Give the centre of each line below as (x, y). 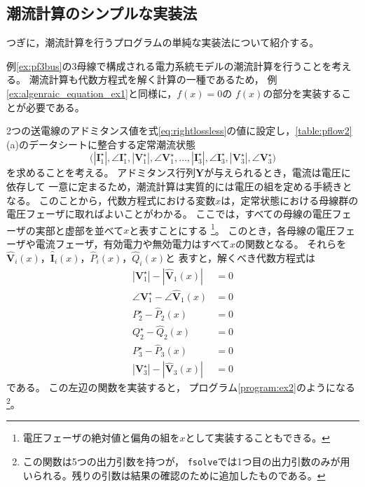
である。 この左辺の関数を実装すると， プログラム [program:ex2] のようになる (181, 387)
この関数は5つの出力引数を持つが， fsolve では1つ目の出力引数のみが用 (186, 461)
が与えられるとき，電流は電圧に (277, 172)
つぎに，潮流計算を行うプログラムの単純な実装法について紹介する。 (163, 42)
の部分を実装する (302, 93)
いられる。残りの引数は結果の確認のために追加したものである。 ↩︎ (174, 475)
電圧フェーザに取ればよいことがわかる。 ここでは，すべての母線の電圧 (169, 214)
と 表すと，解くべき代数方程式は (240, 257)
